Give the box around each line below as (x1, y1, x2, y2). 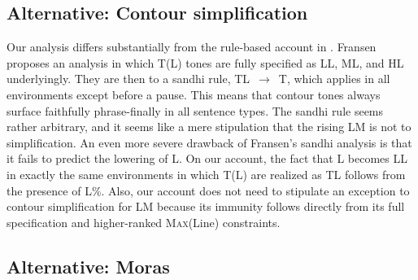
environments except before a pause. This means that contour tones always (7, 85, 381, 103)
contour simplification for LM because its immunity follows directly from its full (7, 198, 405, 215)
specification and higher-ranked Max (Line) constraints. (7, 213, 281, 230)
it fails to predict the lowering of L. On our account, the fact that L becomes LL (7, 150, 407, 167)
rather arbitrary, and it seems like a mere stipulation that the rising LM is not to (7, 118, 411, 135)
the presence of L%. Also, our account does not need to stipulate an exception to (7, 182, 410, 199)
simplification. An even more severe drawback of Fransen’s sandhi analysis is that (7, 133, 412, 151)
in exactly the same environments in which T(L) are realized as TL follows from (7, 165, 406, 182)
